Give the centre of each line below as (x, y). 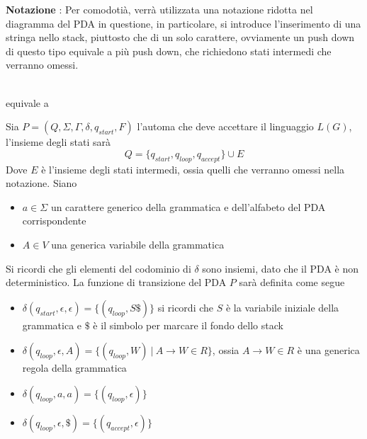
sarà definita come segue (292, 282)
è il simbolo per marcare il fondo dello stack (188, 325)
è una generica (328, 350)
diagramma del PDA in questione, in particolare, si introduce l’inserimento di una (183, 23)
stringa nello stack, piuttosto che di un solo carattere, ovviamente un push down (180, 37)
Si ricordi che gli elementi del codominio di (98, 268)
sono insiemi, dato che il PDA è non (280, 268)
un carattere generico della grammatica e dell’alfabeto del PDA (188, 206)
